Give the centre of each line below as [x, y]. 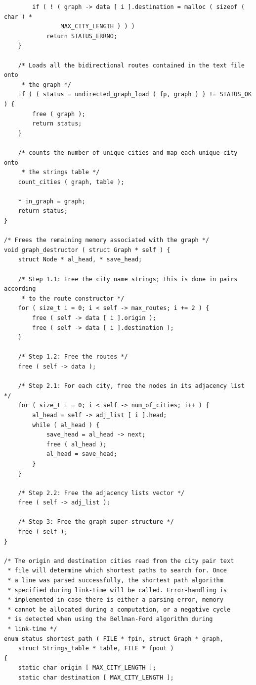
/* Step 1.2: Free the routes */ [73, 357]
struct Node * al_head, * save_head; [80, 260]
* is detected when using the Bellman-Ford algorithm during [110, 619]
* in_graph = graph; [52, 201]
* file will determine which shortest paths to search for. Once [117, 571]
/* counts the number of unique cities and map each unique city [128, 153]
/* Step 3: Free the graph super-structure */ [96, 522]
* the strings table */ [61, 172]
